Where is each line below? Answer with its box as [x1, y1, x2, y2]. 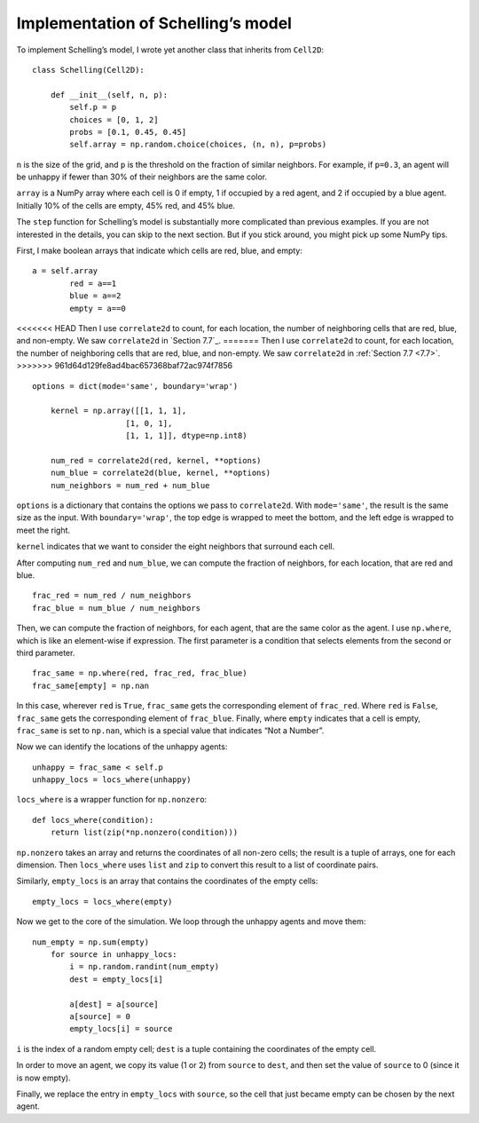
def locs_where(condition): [32, 815, 154, 825]
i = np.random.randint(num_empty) [69, 961, 220, 972]
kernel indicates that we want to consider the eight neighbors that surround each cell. [16, 542, 335, 552]
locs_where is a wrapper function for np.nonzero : [16, 795, 208, 805]
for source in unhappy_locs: [50, 949, 177, 959]
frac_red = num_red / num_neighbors [32, 590, 192, 601]
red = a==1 [69, 278, 117, 289]
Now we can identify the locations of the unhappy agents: [16, 741, 228, 752]
